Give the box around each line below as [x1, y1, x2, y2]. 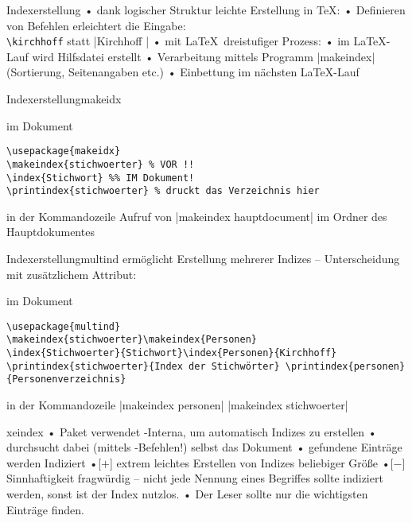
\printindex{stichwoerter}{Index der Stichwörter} [6, 360, 280, 372]
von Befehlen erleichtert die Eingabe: [6, 17, 186, 33]
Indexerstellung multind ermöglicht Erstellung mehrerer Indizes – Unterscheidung [6, 250, 400, 267]
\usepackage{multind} [6, 320, 121, 332]
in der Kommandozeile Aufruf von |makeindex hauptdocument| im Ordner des [6, 207, 387, 224]
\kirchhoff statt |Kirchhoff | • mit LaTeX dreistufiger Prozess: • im [6, 33, 350, 49]
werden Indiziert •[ [6, 454, 102, 471]
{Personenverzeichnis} [6, 374, 126, 385]
